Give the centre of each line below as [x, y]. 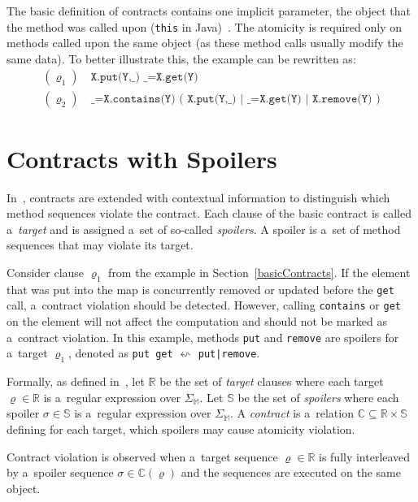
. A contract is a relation [292, 413]
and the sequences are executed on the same [291, 472]
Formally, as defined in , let [76, 381]
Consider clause [46, 272]
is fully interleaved [364, 456]
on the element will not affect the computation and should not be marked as [197, 321]
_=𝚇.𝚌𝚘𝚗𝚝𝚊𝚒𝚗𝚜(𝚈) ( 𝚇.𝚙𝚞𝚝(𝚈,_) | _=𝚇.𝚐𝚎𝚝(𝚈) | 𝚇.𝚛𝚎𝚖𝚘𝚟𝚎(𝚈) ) [235, 100]
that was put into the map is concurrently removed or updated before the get [200, 289]
